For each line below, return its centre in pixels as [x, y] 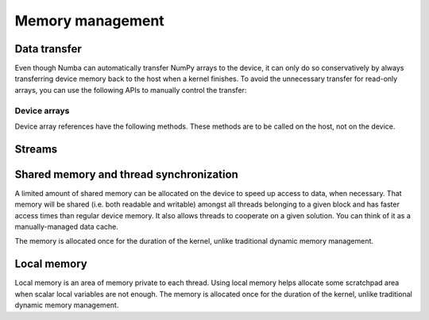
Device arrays [42, 110]
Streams [36, 149]
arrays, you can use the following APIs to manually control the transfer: [131, 90]
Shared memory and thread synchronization [126, 174]
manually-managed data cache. [67, 227]
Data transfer [48, 49]
